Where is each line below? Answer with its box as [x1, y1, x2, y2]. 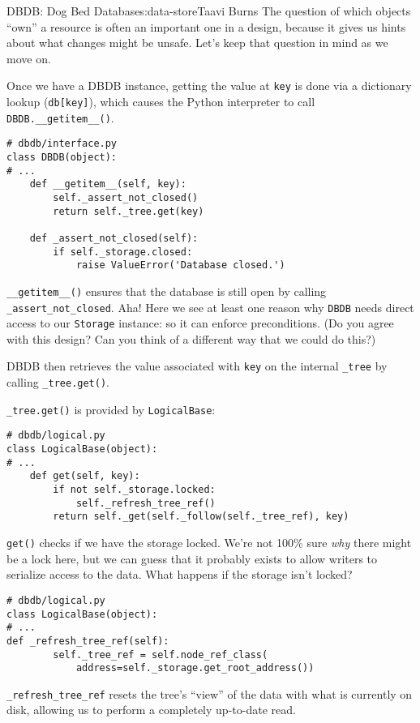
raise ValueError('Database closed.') [75, 259, 285, 272]
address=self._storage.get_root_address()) [75, 662, 315, 674]
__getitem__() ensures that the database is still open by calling [6, 282, 327, 299]
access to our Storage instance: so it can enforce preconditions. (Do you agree [6, 314, 394, 332]
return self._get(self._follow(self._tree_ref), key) [53, 511, 349, 523]
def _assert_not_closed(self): [29, 232, 199, 244]
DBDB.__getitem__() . [6, 109, 114, 126]
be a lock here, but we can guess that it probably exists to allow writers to [6, 550, 378, 567]
